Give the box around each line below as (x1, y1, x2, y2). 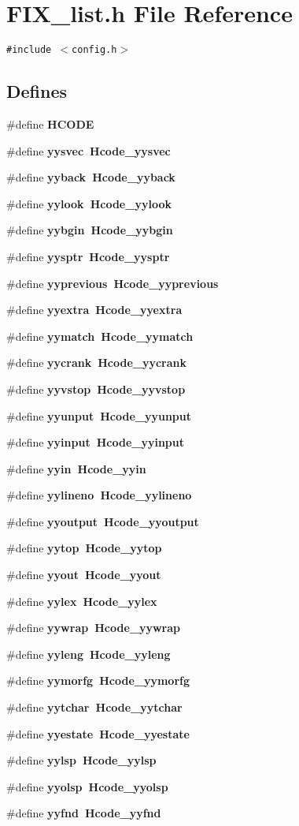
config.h (72, 44, 117, 56)
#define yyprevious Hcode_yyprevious (6, 275, 219, 291)
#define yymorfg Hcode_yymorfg (6, 672, 190, 689)
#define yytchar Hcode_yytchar (6, 699, 183, 716)
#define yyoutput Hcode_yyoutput (6, 513, 199, 529)
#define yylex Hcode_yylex (6, 592, 157, 609)
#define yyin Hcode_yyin (6, 460, 146, 477)
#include (6, 44, 52, 56)
